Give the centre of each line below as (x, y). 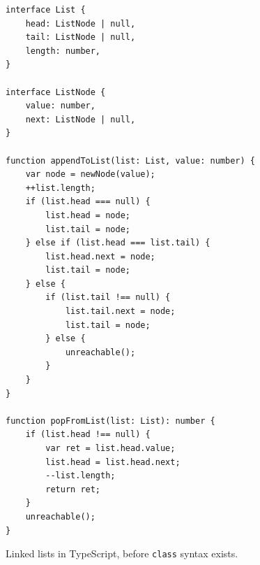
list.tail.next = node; (120, 312)
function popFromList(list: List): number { (110, 421)
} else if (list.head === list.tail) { (118, 243)
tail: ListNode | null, (81, 37)
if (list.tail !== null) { (108, 298)
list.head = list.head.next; (113, 462)
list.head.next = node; (100, 256)
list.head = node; (88, 215)
